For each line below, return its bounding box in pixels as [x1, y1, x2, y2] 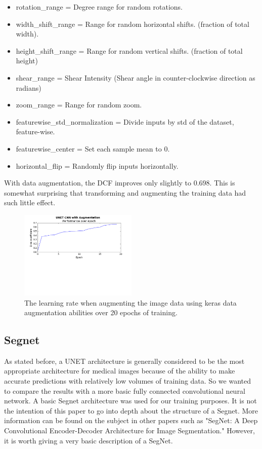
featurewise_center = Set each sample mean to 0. [16, 143, 170, 154]
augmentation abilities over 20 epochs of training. [24, 307, 178, 318]
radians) [16, 82, 41, 93]
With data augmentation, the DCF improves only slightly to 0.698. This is [4, 177, 235, 188]
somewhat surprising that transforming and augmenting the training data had [4, 187, 246, 198]
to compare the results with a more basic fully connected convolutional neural [4, 385, 245, 396]
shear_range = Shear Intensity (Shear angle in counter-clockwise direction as [16, 72, 255, 83]
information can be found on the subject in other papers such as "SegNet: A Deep [4, 415, 258, 426]
